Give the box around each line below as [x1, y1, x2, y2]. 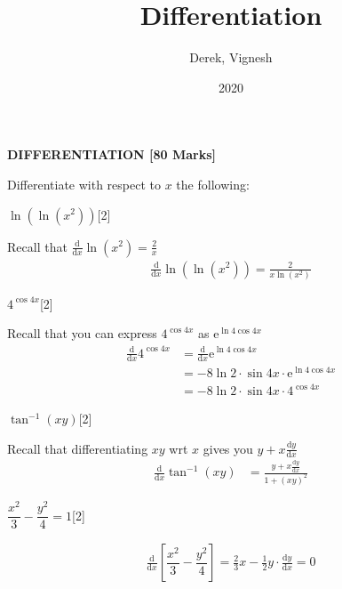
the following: [176, 174, 250, 193]
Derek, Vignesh [189, 48, 273, 67]
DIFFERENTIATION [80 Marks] [7, 145, 217, 164]
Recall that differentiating [7, 439, 148, 457]
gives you [203, 439, 253, 457]
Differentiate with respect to [7, 174, 161, 193]
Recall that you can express [7, 324, 157, 343]
